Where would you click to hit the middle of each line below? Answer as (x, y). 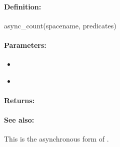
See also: (19, 120)
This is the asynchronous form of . (56, 139)
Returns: (19, 100)
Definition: (23, 6)
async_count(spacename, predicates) (60, 25)
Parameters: (25, 45)
